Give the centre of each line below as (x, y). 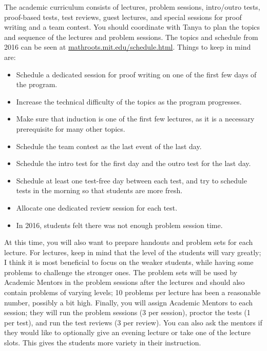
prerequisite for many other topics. (71, 128)
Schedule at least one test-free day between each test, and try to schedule (131, 180)
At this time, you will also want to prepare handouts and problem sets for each (129, 242)
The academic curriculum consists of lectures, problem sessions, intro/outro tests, (132, 7)
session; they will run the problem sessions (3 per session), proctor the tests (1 (127, 312)
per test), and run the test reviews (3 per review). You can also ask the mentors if (133, 322)
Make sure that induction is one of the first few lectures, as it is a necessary (135, 119)
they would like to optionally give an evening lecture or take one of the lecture (127, 332)
